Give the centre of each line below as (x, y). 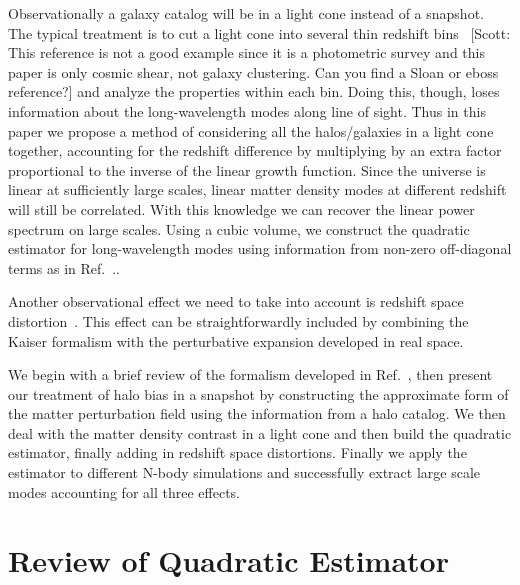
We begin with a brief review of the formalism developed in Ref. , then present (250, 374)
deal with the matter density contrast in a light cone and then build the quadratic (260, 432)
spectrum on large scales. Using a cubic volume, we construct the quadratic (239, 228)
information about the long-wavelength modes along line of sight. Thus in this (247, 110)
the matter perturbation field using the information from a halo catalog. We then (257, 413)
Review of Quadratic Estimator (228, 560)
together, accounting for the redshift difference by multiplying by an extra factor (255, 150)
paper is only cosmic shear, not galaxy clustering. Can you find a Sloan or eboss (253, 71)
